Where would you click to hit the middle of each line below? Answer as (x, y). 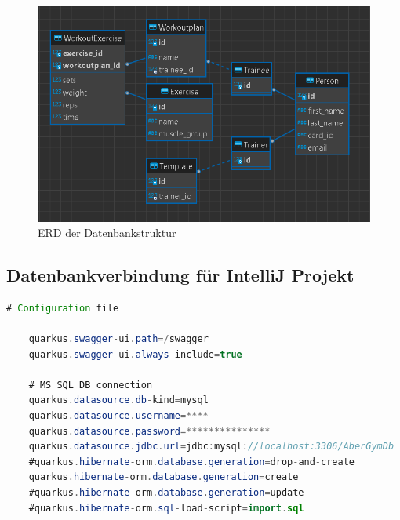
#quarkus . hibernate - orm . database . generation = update (166, 493)
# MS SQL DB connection (91, 385)
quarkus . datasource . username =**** (118, 416)
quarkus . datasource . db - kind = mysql (118, 400)
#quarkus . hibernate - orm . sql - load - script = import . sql (166, 508)
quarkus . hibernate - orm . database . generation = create (164, 477)
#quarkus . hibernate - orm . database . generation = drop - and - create (191, 462)
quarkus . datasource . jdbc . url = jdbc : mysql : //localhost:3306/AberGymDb (211, 447)
